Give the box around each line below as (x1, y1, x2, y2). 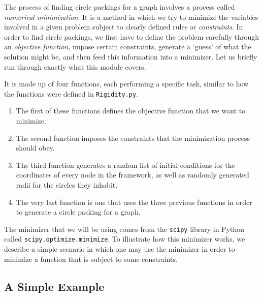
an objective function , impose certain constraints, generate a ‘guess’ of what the (4, 41, 251, 52)
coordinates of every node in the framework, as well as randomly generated (16, 169, 249, 180)
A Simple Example (4, 278, 105, 294)
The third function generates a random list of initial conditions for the (16, 159, 235, 170)
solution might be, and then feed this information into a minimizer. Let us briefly (4, 51, 257, 62)
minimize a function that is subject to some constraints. (4, 253, 178, 264)
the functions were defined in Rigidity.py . (4, 88, 138, 99)
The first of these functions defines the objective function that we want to (16, 105, 246, 116)
